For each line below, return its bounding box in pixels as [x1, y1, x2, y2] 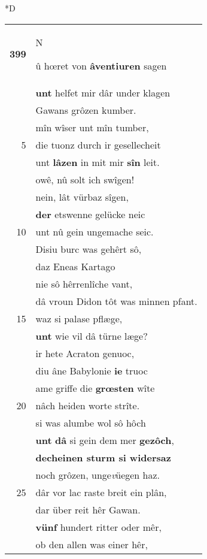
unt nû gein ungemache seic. [35, 224, 154, 238]
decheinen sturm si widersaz [35, 450, 171, 464]
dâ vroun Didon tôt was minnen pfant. [35, 294, 197, 308]
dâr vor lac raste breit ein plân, [35, 485, 167, 499]
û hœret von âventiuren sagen [35, 58, 167, 72]
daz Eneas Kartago [35, 259, 115, 273]
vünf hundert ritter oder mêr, [35, 519, 162, 534]
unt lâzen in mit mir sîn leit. [35, 155, 160, 169]
